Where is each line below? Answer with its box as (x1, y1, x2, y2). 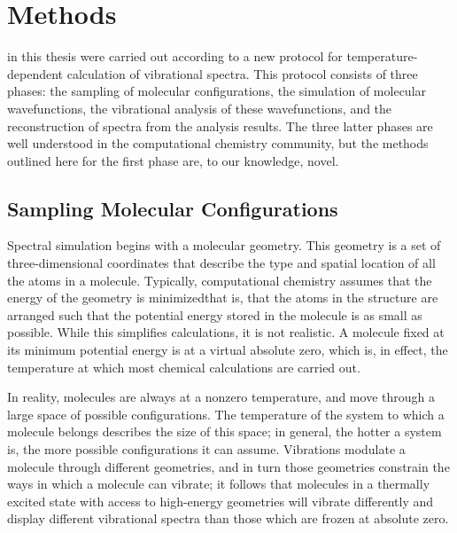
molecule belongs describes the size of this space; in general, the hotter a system (7, 422, 442, 441)
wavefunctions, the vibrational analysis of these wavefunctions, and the (7, 98, 392, 117)
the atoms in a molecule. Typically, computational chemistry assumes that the (7, 270, 432, 289)
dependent (7, 64, 64, 82)
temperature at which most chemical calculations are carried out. (7, 357, 360, 376)
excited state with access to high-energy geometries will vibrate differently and (7, 491, 434, 510)
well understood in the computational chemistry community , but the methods (7, 134, 429, 153)
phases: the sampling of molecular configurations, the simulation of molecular (7, 82, 427, 100)
